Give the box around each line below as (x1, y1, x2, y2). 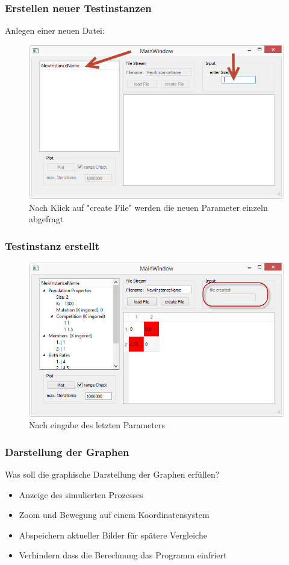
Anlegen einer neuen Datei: (5, 24, 105, 37)
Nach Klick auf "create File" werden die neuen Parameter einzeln (29, 201, 268, 213)
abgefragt (29, 213, 64, 225)
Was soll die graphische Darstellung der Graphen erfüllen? (5, 468, 220, 481)
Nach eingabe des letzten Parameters (29, 419, 165, 431)
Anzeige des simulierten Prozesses (19, 488, 143, 501)
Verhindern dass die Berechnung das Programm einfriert (19, 549, 227, 561)
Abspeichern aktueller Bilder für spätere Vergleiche (19, 528, 207, 541)
